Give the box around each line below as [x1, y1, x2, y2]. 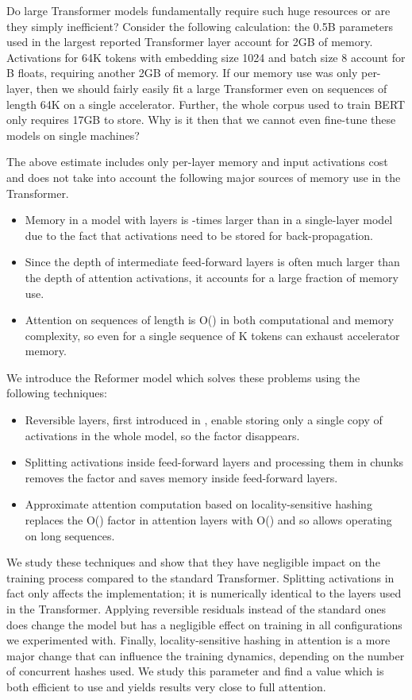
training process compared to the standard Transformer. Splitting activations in [6, 569, 395, 586]
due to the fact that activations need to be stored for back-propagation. [25, 226, 373, 243]
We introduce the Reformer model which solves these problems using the [6, 369, 360, 385]
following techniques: [6, 385, 107, 401]
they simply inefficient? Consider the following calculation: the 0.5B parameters [6, 17, 394, 34]
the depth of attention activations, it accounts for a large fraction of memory [25, 269, 399, 285]
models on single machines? [6, 126, 140, 143]
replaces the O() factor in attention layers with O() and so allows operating [25, 512, 392, 528]
